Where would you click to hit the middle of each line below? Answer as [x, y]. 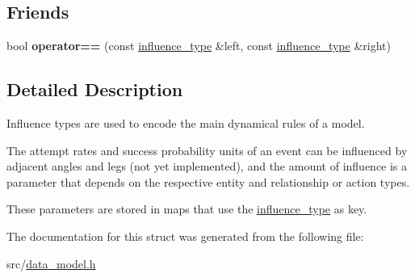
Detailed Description [95, 89]
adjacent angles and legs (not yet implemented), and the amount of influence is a [207, 166]
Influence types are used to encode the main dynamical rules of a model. [186, 123]
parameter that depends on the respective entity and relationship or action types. [208, 181]
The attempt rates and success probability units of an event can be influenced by [207, 150]
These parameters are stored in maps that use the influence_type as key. [187, 209]
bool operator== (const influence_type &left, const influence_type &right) [199, 46]
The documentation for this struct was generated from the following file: [185, 236]
